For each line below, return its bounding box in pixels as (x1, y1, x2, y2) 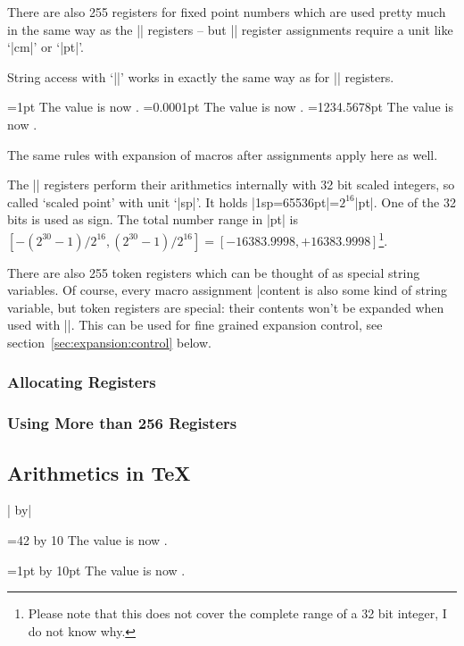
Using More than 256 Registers (7, 412, 237, 434)
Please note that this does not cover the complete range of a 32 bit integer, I (28, 604, 447, 623)
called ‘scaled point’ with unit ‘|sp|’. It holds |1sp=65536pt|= (7, 192, 340, 211)
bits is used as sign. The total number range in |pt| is (7, 210, 299, 229)
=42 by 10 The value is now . (7, 531, 168, 550)
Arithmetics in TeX (7, 458, 191, 486)
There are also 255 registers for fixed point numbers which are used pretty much (7, 3, 446, 21)
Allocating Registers (7, 371, 156, 393)
